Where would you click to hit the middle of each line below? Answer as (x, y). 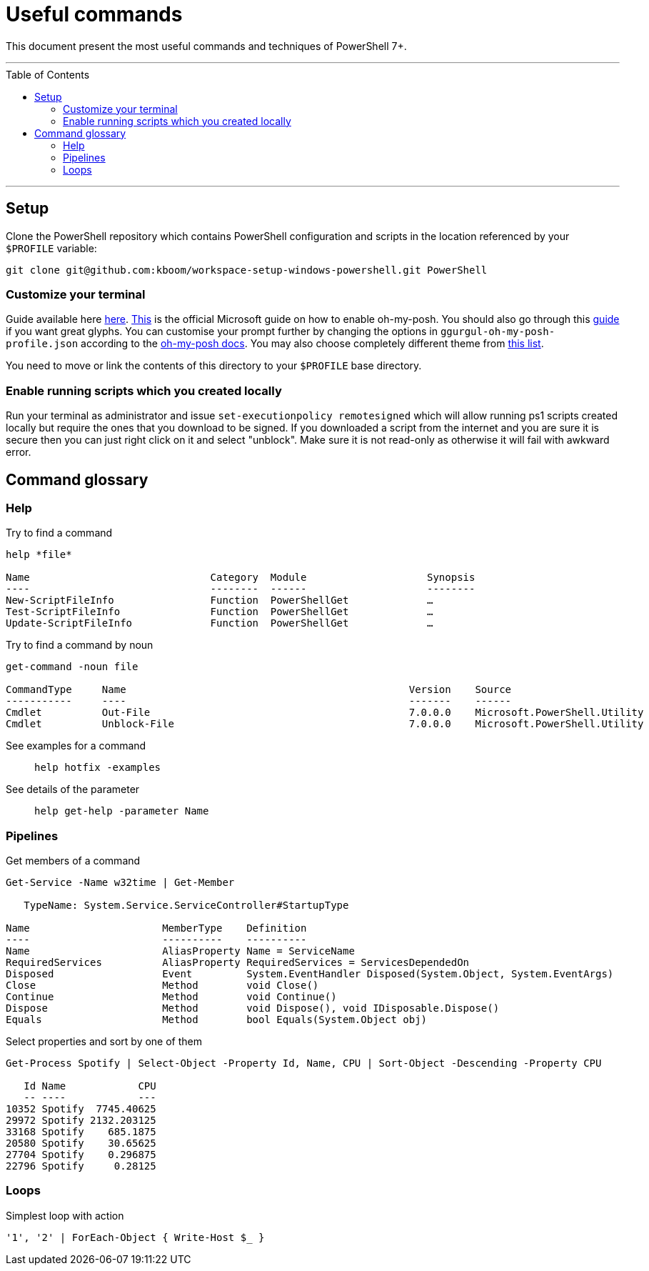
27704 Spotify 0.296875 (81, 1155)
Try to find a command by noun (80, 645)
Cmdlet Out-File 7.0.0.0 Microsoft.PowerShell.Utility (325, 713)
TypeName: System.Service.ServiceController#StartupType (186, 906)
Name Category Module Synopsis (241, 578)
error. (19, 452)
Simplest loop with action (65, 1215)
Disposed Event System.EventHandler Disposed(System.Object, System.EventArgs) (310, 974)
